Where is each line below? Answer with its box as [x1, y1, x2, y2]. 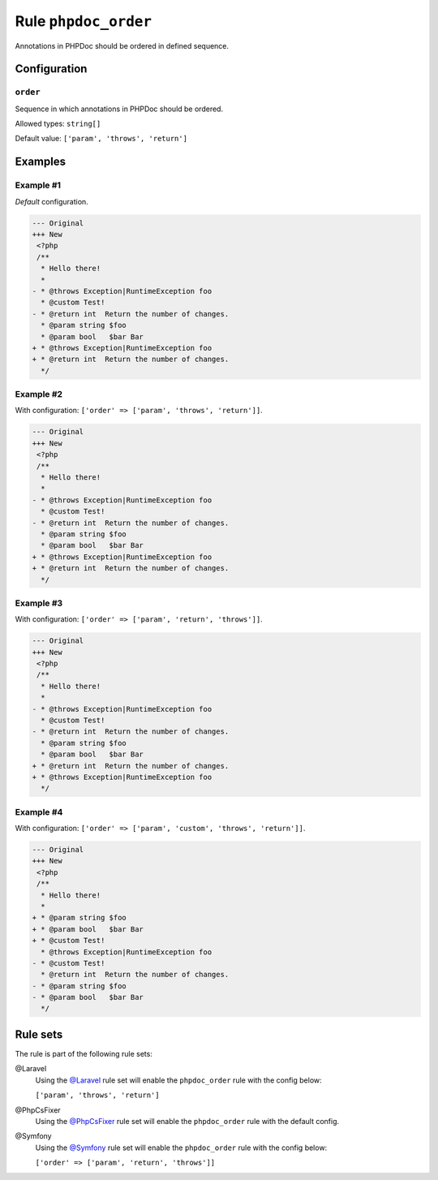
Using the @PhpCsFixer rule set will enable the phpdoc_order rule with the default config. [35, 1116, 340, 1126]
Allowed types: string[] [15, 118, 101, 129]
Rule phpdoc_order [15, 12, 152, 30]
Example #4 [15, 806, 63, 817]
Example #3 [15, 597, 63, 609]
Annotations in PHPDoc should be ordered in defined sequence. [15, 41, 230, 50]
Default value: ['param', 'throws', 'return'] [15, 134, 188, 144]
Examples [15, 155, 67, 169]
